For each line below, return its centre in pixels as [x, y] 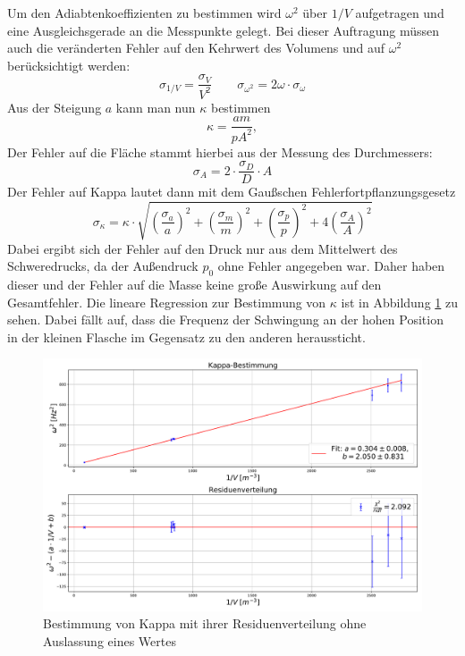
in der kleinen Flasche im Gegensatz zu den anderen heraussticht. [186, 336]
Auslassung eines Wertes [110, 640]
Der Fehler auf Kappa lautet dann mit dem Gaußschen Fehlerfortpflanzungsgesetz [232, 192]
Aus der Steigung [55, 107]
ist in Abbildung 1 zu [399, 302]
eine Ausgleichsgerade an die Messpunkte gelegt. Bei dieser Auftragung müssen [224, 30]
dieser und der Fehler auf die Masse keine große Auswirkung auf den [194, 284]
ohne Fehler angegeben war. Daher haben [331, 266]
